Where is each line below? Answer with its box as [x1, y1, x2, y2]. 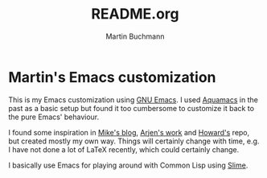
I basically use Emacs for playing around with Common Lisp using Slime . [8, 160, 249, 170]
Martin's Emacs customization [8, 68, 216, 86]
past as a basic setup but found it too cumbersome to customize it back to [8, 103, 255, 113]
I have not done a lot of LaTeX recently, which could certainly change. [8, 144, 240, 154]
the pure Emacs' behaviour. [8, 112, 100, 122]
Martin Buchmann [105, 31, 165, 41]
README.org [91, 5, 179, 23]
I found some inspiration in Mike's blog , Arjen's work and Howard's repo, [8, 127, 250, 137]
